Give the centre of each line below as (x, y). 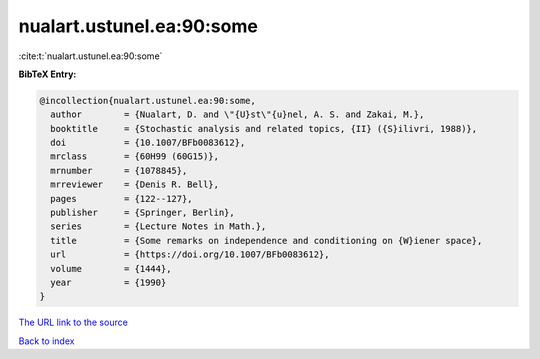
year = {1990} (108, 282)
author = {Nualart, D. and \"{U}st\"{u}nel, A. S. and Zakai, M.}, (237, 114)
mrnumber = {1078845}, (119, 170)
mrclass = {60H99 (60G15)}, (135, 156)
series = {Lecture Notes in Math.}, (158, 226)
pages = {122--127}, (122, 198)
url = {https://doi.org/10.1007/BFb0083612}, (190, 254)
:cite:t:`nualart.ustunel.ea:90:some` (90, 56)
